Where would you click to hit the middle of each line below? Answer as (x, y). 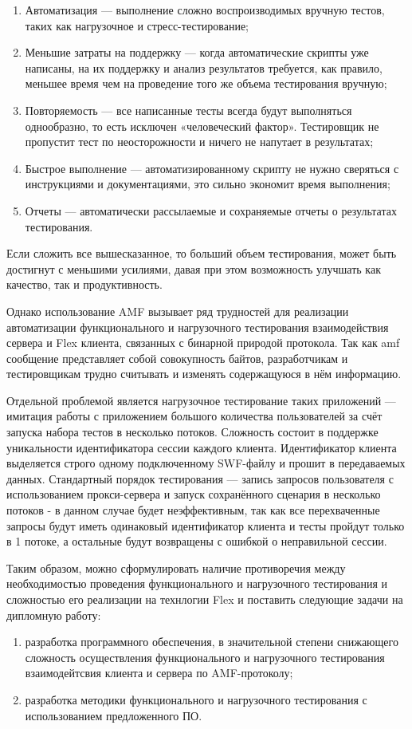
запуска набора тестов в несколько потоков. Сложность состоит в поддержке (192, 432)
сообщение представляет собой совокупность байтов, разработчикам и (177, 358)
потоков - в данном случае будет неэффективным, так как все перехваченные (193, 510)
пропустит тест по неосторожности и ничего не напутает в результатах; (199, 142)
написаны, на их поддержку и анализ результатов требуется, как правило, (204, 67)
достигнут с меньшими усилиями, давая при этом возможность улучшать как (194, 268)
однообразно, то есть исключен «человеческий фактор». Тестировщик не (202, 126)
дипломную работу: (54, 615)
